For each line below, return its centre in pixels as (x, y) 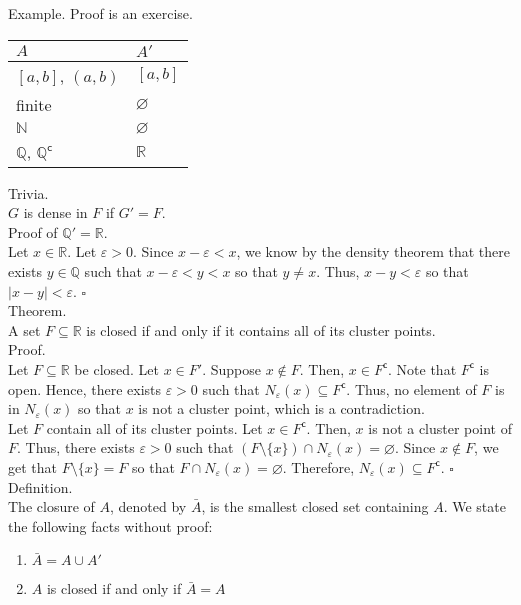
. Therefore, (318, 466)
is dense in (55, 212)
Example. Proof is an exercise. (100, 13)
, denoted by (148, 506)
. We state (474, 506)
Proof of (33, 231)
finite (34, 104)
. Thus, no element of (411, 388)
